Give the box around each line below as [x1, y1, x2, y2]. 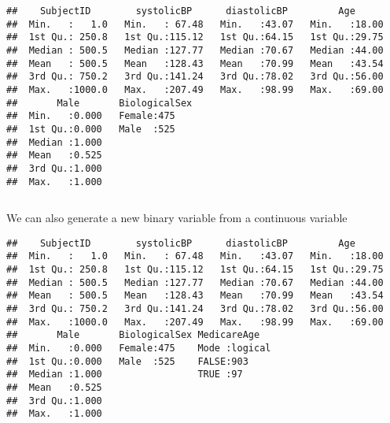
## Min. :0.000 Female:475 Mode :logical [6, 343, 271, 354]
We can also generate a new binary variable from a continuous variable [6, 210, 348, 226]
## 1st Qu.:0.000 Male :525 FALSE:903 [6, 355, 248, 367]
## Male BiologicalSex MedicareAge [6, 329, 260, 341]
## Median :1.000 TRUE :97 [6, 369, 243, 380]
